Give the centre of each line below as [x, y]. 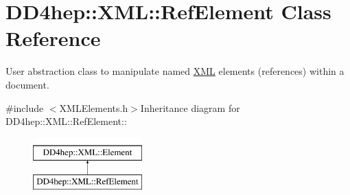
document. [27, 84]
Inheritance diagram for [190, 107]
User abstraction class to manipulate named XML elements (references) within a [175, 71]
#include [25, 107]
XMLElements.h [94, 107]
